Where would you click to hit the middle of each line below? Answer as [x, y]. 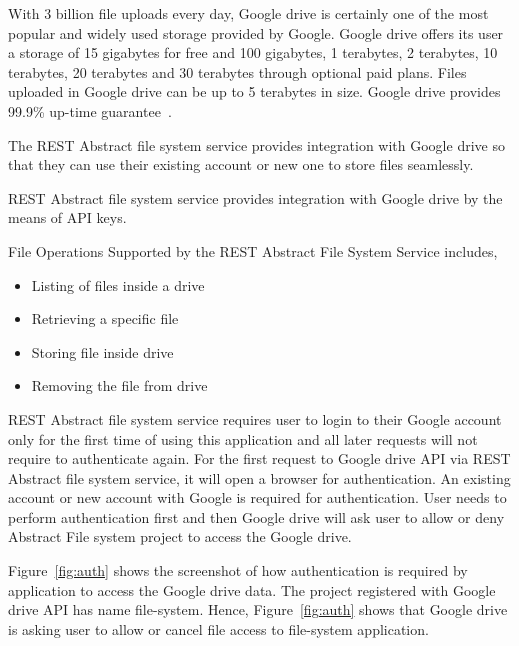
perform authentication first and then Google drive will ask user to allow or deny [256, 516]
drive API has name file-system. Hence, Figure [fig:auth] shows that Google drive [258, 609]
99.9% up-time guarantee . [90, 110]
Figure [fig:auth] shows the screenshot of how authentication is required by [238, 570]
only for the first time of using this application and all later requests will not [243, 438]
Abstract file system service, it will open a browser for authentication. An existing [259, 477]
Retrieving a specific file [105, 318]
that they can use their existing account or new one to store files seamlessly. [241, 164]
